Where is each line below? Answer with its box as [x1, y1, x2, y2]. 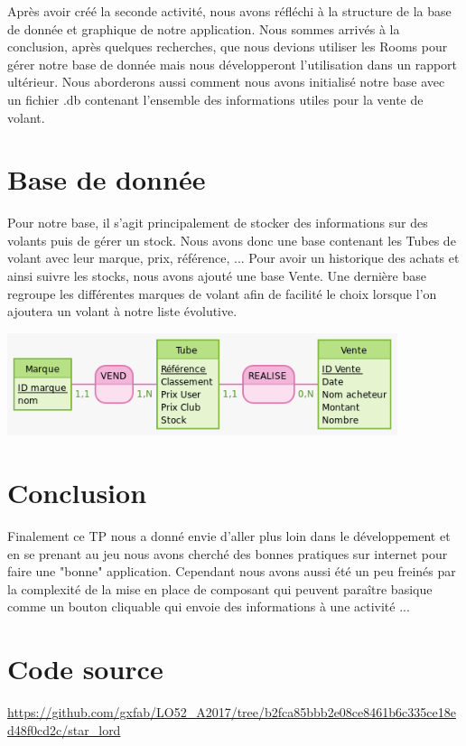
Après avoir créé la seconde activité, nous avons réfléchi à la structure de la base [7, 2, 452, 20]
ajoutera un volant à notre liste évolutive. [7, 302, 238, 321]
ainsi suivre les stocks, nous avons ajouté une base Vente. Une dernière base [7, 266, 426, 285]
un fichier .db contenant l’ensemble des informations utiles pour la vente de [7, 89, 424, 108]
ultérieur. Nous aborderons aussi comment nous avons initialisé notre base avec [7, 72, 445, 91]
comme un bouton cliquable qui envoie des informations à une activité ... [7, 597, 410, 616]
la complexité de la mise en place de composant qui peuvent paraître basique [7, 579, 433, 598]
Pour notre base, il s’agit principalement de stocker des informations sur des [7, 213, 428, 232]
